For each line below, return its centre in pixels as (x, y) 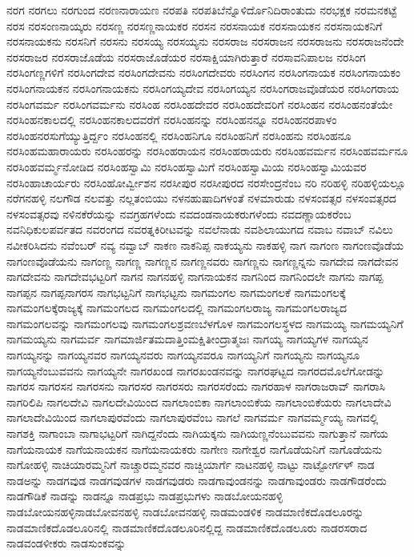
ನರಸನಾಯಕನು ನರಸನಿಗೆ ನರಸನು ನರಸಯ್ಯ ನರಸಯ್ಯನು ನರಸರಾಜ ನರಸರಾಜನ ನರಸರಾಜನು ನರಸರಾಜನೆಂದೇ (205, 41)
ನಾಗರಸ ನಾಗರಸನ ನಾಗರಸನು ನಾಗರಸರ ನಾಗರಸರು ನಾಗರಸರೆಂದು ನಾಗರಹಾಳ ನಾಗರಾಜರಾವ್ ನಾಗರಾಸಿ (196, 386)
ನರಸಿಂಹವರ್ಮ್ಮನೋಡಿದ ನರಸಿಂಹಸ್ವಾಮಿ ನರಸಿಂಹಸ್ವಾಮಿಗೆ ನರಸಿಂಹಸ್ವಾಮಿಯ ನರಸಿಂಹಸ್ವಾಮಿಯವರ (187, 166)
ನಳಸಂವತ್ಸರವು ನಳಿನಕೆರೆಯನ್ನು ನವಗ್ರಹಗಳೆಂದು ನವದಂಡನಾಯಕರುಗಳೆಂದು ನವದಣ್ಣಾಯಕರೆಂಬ (179, 213)
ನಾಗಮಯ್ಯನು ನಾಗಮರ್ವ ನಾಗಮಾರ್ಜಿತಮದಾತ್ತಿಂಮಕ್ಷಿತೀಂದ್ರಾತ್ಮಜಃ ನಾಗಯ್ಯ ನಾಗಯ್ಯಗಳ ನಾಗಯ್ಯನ (187, 339)
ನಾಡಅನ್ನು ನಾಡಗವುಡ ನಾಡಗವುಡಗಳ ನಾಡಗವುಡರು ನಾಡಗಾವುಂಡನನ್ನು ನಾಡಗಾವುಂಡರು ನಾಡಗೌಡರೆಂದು (197, 480)
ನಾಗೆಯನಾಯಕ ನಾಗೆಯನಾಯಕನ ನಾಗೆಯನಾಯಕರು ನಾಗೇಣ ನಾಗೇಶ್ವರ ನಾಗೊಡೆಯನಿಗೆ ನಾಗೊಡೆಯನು (194, 449)
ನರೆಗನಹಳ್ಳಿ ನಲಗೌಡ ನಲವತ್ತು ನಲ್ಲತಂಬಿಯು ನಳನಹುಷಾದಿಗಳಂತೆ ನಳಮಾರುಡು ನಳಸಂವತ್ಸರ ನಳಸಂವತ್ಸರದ (201, 198)
